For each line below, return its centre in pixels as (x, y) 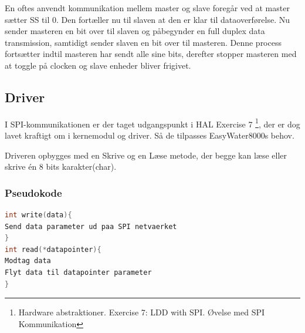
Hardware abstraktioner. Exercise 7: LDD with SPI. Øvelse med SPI (142, 312)
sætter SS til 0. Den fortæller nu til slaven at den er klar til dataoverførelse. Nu (148, 19)
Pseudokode (33, 192)
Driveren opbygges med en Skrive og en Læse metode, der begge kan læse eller (146, 155)
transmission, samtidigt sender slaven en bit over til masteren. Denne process (143, 42)
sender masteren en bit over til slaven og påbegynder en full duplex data (135, 31)
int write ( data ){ (38, 215)
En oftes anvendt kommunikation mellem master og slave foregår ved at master (147, 8)
